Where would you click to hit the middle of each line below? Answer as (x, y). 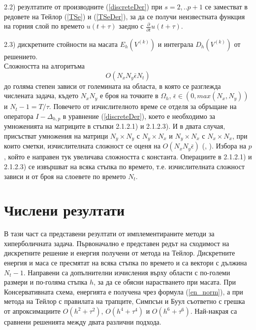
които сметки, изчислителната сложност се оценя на (82, 146)
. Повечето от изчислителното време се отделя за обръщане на (143, 106)
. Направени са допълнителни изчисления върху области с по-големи (127, 272)
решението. (21, 56)
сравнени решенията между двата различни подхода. (83, 322)
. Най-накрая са (214, 311)
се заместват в (226, 6)
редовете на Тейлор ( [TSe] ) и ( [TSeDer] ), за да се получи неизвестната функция (125, 16)
